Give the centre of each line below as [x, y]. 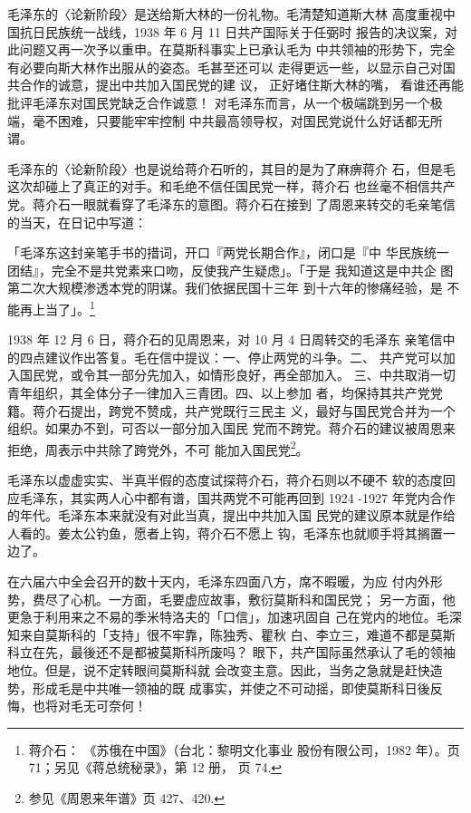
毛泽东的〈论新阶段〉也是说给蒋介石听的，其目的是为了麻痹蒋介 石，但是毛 [231, 168]
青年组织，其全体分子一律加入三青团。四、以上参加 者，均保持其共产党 [219, 392]
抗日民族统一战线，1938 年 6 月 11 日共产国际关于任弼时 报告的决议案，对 [238, 31]
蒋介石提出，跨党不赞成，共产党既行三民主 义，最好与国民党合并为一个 [244, 410]
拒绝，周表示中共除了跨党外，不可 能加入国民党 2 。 [158, 448]
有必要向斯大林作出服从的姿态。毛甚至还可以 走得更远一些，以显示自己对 [225, 67]
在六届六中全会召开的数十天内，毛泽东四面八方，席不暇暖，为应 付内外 [219, 581]
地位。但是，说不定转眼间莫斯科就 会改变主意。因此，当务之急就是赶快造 [225, 669]
